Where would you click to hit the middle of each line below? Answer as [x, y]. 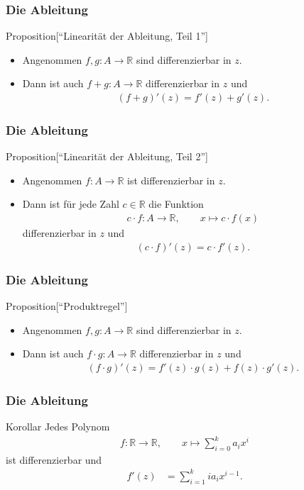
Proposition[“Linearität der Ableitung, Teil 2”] [107, 156]
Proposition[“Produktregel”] [67, 305]
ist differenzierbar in [171, 180]
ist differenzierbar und [54, 459]
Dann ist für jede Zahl [71, 204]
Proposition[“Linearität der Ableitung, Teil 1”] [107, 36]
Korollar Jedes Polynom [58, 426]
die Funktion [176, 204]
